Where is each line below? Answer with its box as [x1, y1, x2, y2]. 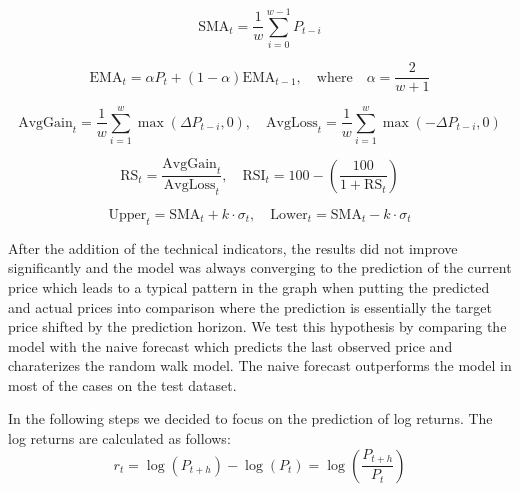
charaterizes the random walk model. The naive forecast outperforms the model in [8, 355, 512, 376]
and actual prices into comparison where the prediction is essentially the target [8, 296, 492, 317]
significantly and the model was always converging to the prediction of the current [8, 257, 512, 278]
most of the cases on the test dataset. [8, 374, 237, 395]
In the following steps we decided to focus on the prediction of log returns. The [8, 408, 493, 429]
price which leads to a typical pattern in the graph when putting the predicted [8, 276, 490, 297]
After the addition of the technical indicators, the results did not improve [8, 237, 458, 258]
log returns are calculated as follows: [8, 428, 231, 449]
